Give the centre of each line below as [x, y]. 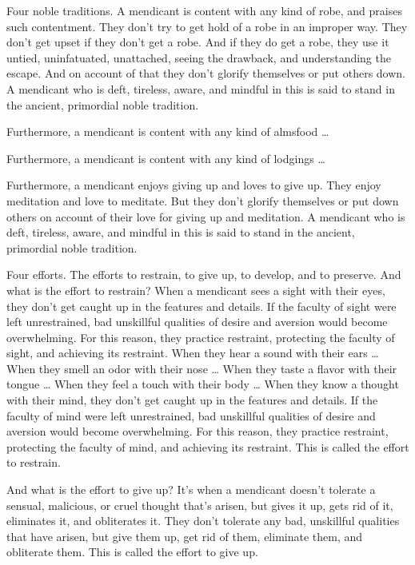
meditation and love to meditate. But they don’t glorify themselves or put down [203, 200]
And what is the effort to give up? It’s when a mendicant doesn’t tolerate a [191, 489]
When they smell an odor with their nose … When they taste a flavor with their [202, 368]
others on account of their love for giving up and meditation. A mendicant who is [206, 216]
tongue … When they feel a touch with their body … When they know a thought [203, 384]
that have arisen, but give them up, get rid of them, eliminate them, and [185, 536]
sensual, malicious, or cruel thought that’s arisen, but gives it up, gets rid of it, [200, 505]
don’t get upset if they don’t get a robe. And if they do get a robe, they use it [198, 42]
